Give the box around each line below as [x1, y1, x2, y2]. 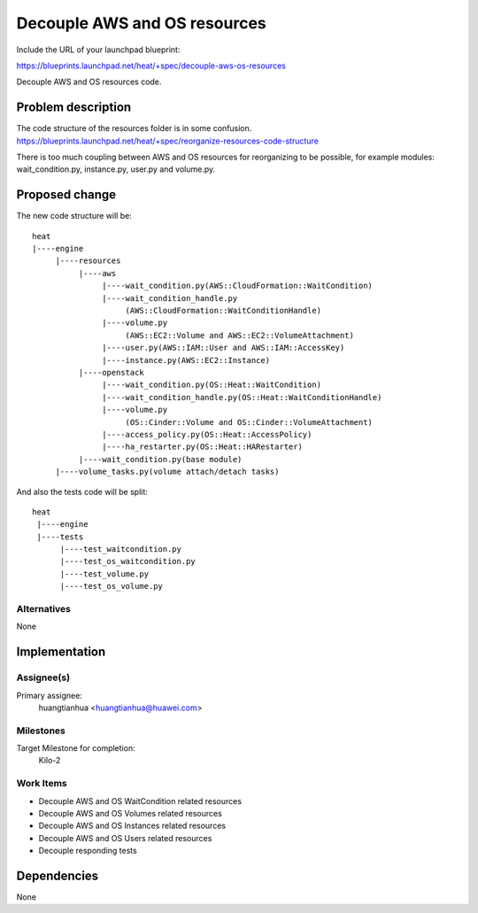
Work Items [16, 778, 67, 790]
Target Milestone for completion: [16, 743, 136, 754]
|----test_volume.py [59, 569, 150, 579]
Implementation [16, 645, 106, 660]
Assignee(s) [16, 671, 71, 684]
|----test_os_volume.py [59, 581, 164, 592]
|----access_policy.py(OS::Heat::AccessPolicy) [102, 429, 312, 439]
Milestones [16, 724, 66, 737]
